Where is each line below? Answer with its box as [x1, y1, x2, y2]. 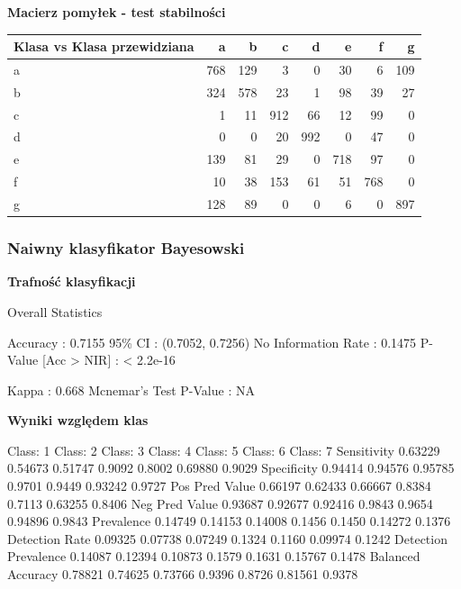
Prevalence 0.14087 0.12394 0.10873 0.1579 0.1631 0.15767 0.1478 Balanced [7, 547, 420, 566]
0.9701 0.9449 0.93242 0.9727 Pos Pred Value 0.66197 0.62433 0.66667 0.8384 [7, 476, 431, 495]
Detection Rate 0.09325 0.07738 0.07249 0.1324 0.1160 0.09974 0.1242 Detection [7, 529, 447, 548]
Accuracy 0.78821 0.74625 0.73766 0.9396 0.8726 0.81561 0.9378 [7, 565, 358, 584]
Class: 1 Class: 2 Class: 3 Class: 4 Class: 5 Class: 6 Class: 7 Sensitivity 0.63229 [7, 440, 440, 459]
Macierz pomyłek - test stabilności [7, 3, 226, 21]
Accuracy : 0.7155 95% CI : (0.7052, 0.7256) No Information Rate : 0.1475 [7, 332, 417, 351]
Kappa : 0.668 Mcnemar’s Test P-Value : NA [7, 380, 255, 399]
